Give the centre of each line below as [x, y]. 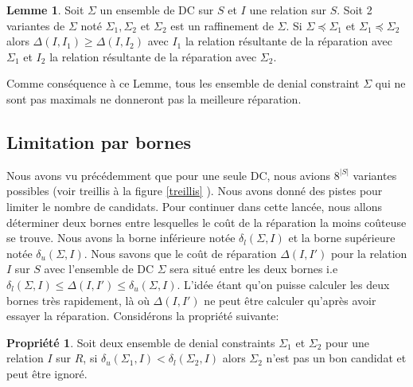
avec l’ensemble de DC [99, 269]
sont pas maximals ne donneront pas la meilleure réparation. [154, 98]
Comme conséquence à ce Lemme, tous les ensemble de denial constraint [183, 83]
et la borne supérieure [342, 238]
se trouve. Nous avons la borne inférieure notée [121, 238]
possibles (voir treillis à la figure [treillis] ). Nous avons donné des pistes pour [195, 191]
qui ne [390, 83]
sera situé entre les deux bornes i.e [254, 269]
